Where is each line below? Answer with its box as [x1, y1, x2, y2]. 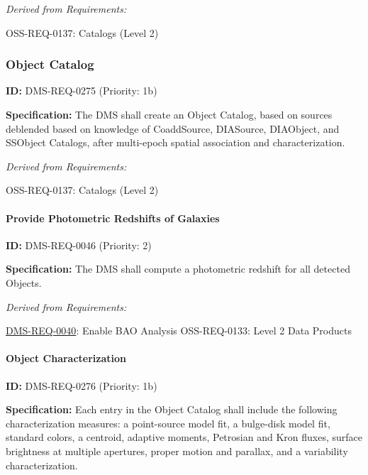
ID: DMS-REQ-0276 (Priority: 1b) [6, 378, 157, 393]
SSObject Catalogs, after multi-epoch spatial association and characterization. [6, 135, 345, 150]
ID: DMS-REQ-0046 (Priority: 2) [6, 237, 152, 252]
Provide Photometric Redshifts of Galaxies [6, 210, 220, 225]
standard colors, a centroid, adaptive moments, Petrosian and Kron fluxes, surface [6, 430, 362, 444]
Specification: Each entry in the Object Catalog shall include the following [6, 402, 338, 417]
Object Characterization [6, 351, 127, 366]
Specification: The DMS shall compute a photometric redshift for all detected [6, 261, 350, 276]
